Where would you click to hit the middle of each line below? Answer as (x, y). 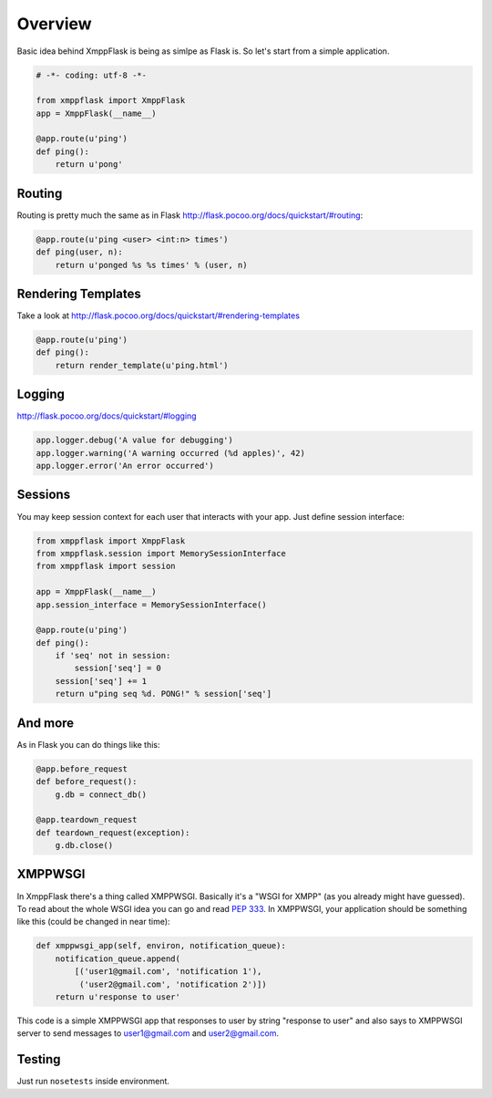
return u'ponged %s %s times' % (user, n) (151, 265)
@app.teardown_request (87, 820)
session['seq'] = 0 (118, 668)
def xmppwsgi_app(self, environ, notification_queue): (161, 946)
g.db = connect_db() (101, 794)
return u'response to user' (118, 997)
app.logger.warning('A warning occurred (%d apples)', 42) (170, 453)
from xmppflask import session (106, 566)
